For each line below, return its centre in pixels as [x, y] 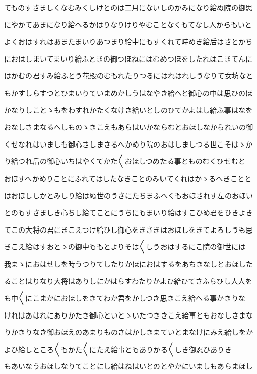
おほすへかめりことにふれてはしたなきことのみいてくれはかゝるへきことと [128, 178]
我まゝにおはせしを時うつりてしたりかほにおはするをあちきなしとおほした [128, 263]
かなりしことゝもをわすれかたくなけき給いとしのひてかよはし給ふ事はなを [128, 110]
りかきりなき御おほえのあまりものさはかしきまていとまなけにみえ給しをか [128, 332]
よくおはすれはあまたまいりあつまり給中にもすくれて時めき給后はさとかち [128, 41]
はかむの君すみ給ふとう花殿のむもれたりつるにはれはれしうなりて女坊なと [129, 76]
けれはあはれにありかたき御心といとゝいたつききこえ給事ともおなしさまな [128, 315]
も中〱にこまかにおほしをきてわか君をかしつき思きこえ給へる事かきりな [125, 298]
